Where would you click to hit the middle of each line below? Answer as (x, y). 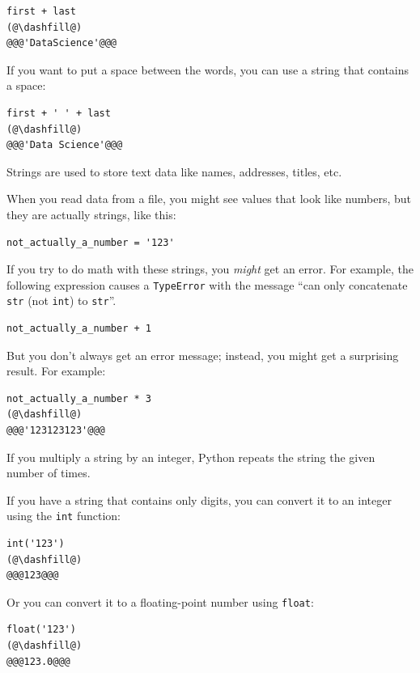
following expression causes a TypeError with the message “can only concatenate (207, 284)
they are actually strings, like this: (91, 214)
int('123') (36, 544)
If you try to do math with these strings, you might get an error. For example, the (210, 269)
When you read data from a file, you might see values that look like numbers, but (209, 199)
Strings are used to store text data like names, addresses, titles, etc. (174, 171)
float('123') (41, 630)
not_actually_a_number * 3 (79, 398)
